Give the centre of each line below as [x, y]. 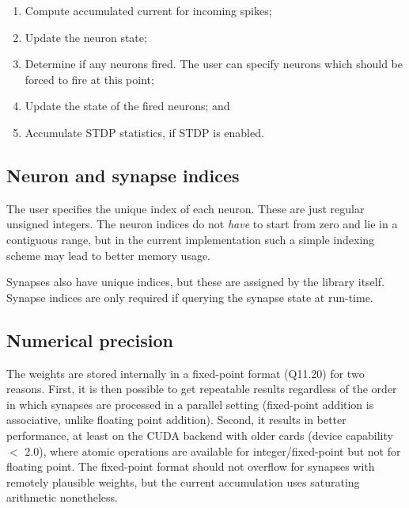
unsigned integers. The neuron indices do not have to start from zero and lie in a [202, 224]
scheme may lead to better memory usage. [109, 255]
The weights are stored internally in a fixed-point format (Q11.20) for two [186, 373]
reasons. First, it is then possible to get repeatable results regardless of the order [202, 389]
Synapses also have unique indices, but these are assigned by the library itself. [195, 282]
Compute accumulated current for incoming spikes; [148, 10]
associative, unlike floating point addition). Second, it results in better [176, 420]
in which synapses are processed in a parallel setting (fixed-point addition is [190, 404]
